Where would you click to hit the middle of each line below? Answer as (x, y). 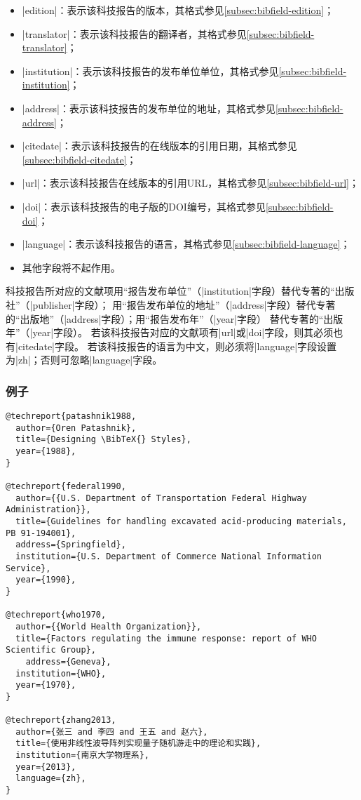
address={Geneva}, (68, 661)
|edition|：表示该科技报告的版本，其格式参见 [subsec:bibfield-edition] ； (178, 10)
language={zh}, (51, 779)
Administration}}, (48, 510)
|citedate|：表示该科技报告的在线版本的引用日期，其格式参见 (159, 146)
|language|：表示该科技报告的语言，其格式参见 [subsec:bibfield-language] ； (186, 244)
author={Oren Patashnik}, (76, 428)
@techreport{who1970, (56, 615)
